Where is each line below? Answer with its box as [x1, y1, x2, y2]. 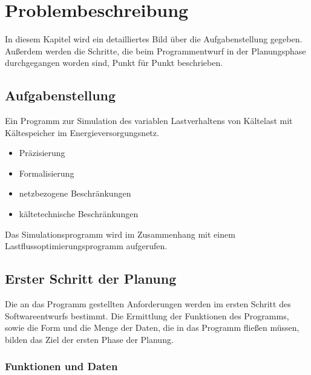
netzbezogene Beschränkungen [19, 187, 131, 200]
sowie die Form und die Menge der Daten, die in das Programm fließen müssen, [5, 321, 300, 334]
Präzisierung [19, 146, 65, 159]
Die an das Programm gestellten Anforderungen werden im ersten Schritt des [5, 298, 291, 310]
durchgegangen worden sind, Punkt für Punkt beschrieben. [5, 56, 223, 69]
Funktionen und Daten [5, 359, 118, 374]
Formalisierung [19, 166, 74, 179]
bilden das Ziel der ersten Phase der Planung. [5, 333, 174, 345]
